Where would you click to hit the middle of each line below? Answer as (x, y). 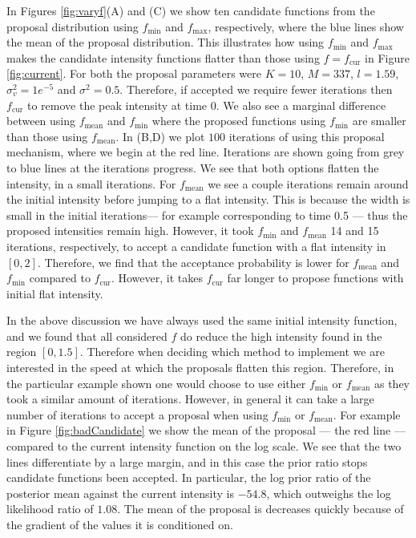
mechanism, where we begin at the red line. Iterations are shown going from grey (206, 152)
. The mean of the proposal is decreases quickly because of (261, 509)
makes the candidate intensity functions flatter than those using (163, 57)
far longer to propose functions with (315, 278)
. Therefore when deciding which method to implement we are (232, 352)
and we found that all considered (87, 336)
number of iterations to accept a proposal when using (137, 414)
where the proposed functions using (239, 121)
